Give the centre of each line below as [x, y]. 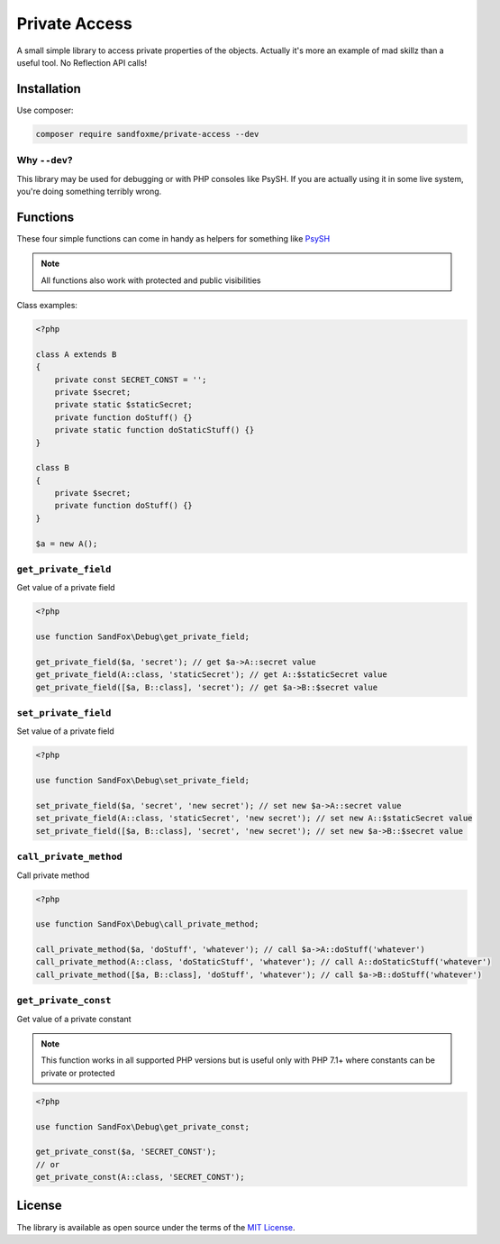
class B [52, 468]
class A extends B [76, 354]
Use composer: [45, 110]
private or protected [78, 1073]
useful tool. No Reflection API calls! [82, 62]
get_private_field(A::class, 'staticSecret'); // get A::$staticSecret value [211, 675]
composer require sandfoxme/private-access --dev [147, 134]
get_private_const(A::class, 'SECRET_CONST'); [140, 1177]
